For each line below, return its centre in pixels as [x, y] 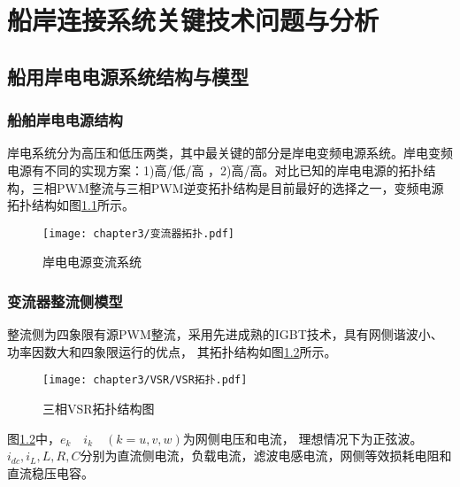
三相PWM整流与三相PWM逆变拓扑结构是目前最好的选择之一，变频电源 [238, 187]
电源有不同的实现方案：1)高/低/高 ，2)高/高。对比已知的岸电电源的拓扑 [215, 170]
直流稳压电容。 [50, 472]
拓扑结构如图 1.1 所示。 [71, 205]
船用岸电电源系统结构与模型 [128, 76]
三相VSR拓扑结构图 [99, 409]
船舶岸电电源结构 [65, 120]
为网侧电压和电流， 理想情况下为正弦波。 [303, 438]
